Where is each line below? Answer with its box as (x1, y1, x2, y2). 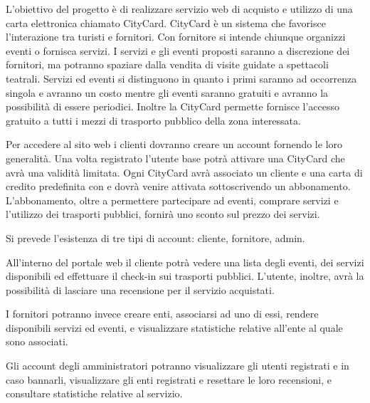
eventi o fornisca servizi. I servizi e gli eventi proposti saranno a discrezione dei (6, 43, 350, 58)
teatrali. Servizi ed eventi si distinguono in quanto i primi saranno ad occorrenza (6, 70, 357, 85)
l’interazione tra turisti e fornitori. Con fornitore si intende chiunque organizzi (6, 29, 346, 44)
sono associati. (6, 334, 68, 349)
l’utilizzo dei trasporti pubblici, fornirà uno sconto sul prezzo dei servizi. (6, 206, 320, 221)
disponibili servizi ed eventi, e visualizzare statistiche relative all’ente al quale (6, 320, 343, 335)
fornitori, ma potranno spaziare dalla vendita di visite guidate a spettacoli (6, 57, 329, 72)
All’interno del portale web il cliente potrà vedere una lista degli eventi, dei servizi (6, 254, 364, 269)
